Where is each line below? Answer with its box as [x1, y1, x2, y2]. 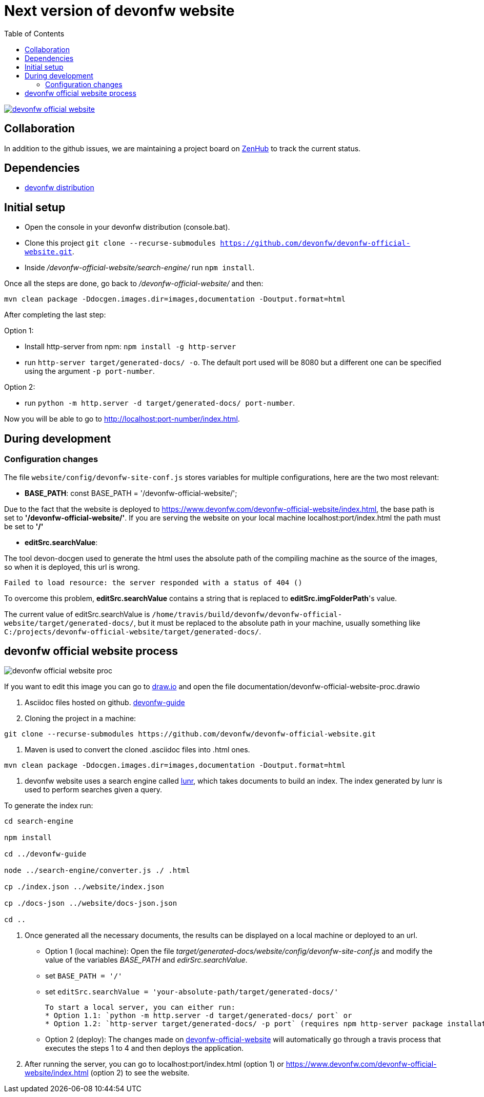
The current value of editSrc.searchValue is [4, 609, 150, 619]
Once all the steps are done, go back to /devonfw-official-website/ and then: [4, 279, 264, 288]
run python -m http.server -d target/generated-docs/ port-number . [25, 398, 295, 408]
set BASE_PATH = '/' [45, 971, 123, 981]
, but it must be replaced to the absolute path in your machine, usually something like [133, 618, 420, 627]
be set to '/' [4, 522, 44, 531]
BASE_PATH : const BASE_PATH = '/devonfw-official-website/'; [25, 488, 237, 497]
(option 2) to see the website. [90, 1068, 190, 1078]
